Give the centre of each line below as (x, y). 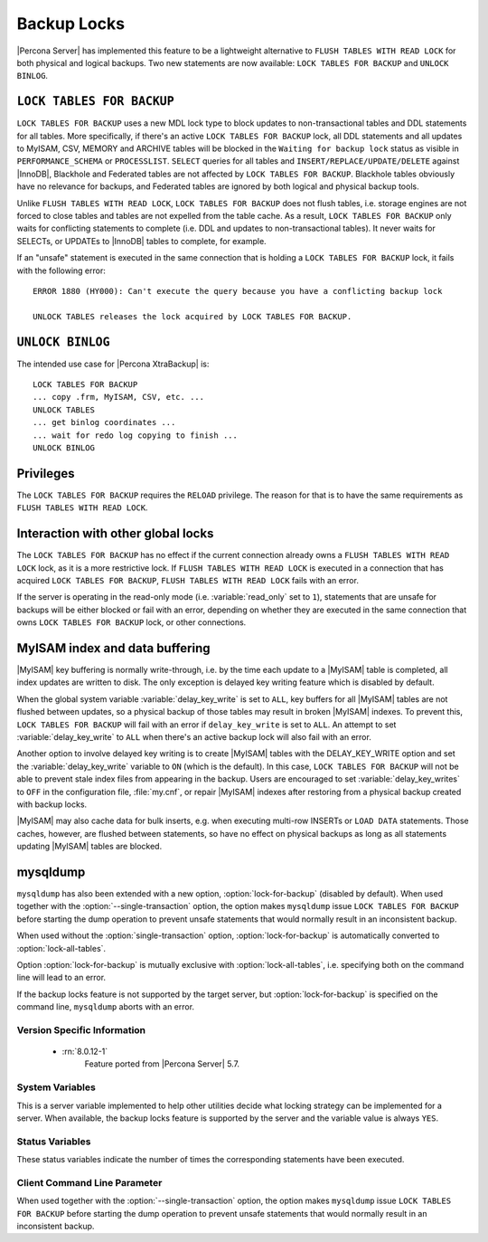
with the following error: (61, 270)
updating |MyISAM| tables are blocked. (89, 847)
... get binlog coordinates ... (104, 422)
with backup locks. (52, 804)
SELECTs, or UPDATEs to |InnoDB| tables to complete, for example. (141, 241)
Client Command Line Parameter (89, 1182)
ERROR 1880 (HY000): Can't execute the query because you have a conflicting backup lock (238, 291)
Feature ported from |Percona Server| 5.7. (162, 1064)
